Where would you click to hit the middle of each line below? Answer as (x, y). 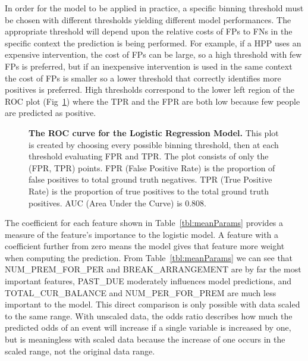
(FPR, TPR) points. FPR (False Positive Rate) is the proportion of (152, 167)
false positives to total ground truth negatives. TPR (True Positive (150, 179)
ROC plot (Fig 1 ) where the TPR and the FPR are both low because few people (153, 101)
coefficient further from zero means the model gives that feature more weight (145, 246)
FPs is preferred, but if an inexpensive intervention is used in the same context (149, 66)
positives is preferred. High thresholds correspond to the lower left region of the (150, 90)
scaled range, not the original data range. (80, 351)
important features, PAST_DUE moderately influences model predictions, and (148, 281)
